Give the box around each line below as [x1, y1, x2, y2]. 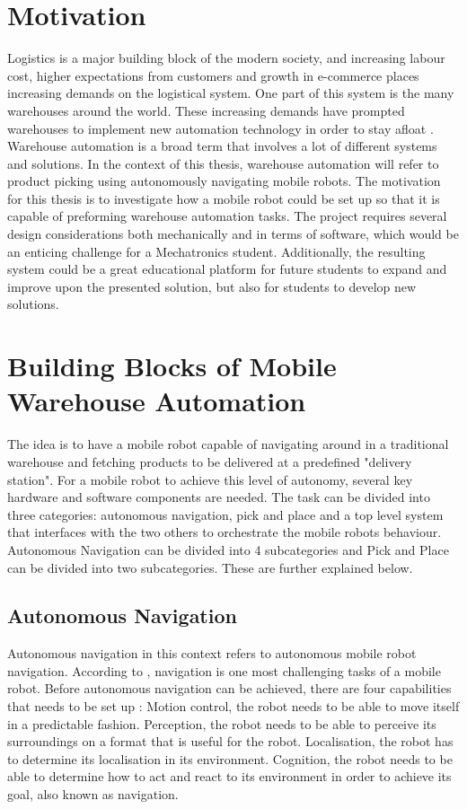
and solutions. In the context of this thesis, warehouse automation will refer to [7, 154, 439, 172]
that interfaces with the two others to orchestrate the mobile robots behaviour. [7, 523, 442, 541]
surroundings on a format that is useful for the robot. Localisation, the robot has [7, 732, 454, 751]
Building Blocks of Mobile [7, 347, 337, 384]
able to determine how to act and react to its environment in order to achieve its [7, 767, 452, 786]
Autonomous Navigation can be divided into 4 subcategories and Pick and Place [7, 540, 449, 558]
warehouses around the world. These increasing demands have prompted [7, 101, 405, 119]
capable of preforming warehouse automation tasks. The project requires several [7, 207, 447, 225]
